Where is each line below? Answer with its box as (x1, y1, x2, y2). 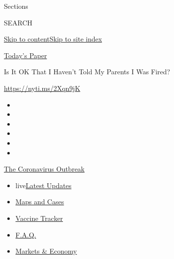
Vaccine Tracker (15, 213, 63, 223)
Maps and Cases (15, 196, 64, 207)
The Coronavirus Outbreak (4, 164, 85, 174)
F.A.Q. (15, 229, 37, 239)
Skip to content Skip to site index (4, 34, 102, 44)
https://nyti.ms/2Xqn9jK (4, 83, 80, 93)
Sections (4, 1, 28, 11)
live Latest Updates (15, 180, 72, 190)
